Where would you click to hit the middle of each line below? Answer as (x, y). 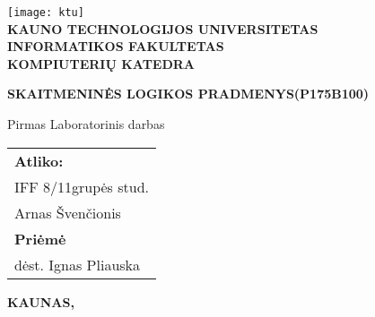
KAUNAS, (41, 301)
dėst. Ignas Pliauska (78, 264)
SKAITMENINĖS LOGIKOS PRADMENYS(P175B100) (188, 94)
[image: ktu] (46, 13)
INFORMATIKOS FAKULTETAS (116, 46)
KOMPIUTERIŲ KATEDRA (101, 63)
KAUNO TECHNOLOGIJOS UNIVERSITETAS (163, 28)
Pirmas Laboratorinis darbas (86, 124)
